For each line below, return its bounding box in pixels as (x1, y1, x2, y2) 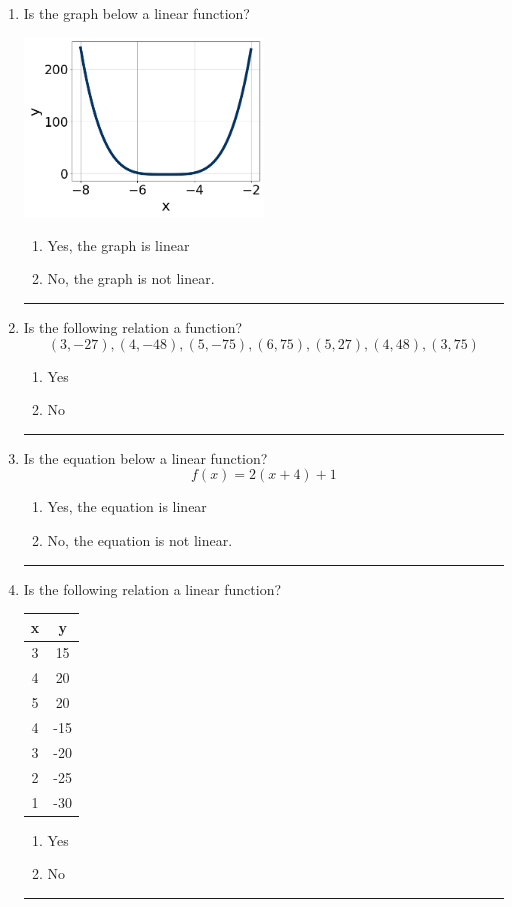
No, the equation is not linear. (47, 529, 233, 550)
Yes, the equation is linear (47, 496, 207, 517)
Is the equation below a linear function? (23, 447, 268, 468)
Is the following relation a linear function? (23, 578, 282, 599)
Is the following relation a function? (23, 316, 243, 337)
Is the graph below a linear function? (23, 3, 250, 23)
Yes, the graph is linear (47, 234, 190, 255)
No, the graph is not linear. (47, 268, 215, 289)
